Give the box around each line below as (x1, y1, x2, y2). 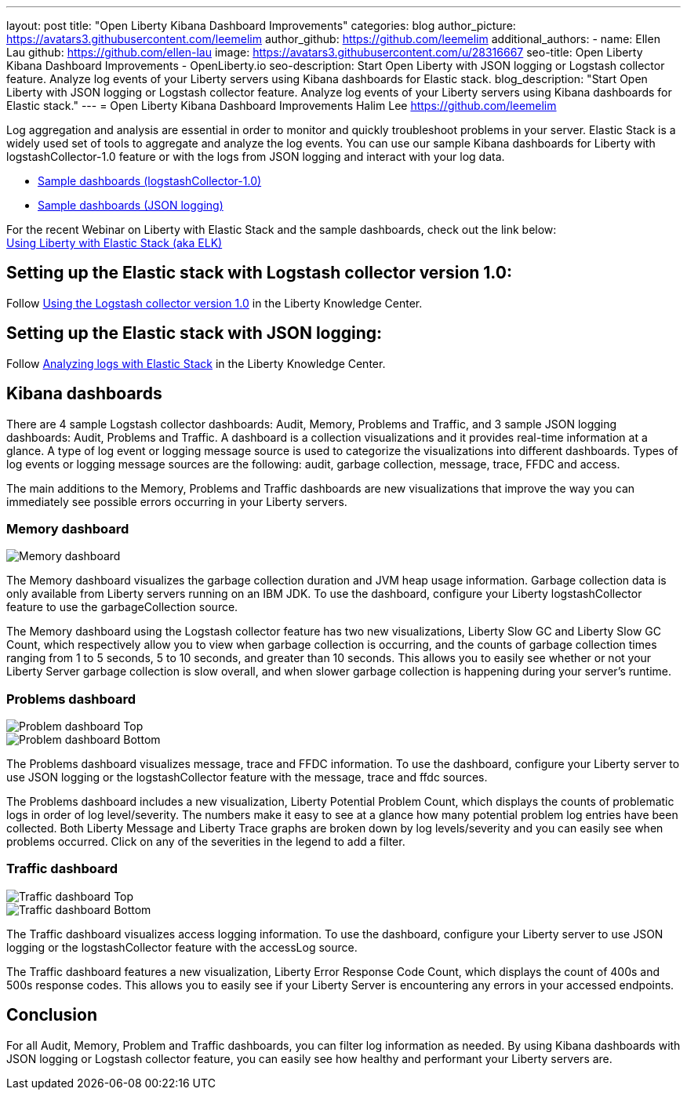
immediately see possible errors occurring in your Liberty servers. (6, 494, 347, 508)
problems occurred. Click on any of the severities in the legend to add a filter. (6, 835, 405, 849)
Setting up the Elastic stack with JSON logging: (6, 323, 383, 344)
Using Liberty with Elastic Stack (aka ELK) (6, 236, 223, 249)
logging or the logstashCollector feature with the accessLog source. (6, 940, 358, 954)
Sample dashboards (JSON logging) (38, 198, 224, 212)
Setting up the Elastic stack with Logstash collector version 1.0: (6, 263, 512, 283)
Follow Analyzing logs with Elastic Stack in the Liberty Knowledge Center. (6, 356, 386, 370)
